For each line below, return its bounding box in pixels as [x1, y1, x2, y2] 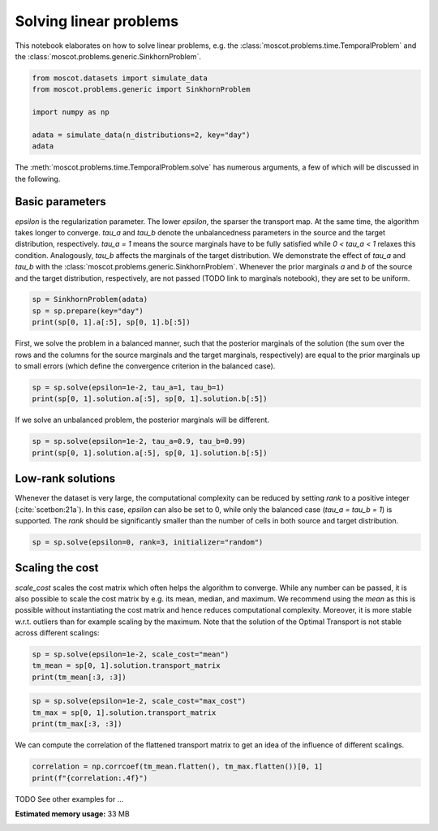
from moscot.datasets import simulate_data [32, 73, 208, 83]
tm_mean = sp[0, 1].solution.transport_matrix [32, 661, 221, 670]
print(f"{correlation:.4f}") [32, 773, 148, 782]
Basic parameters [15, 195, 106, 209]
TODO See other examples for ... [15, 794, 124, 803]
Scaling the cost [15, 561, 99, 575]
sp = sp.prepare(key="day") [32, 306, 144, 316]
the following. [15, 174, 61, 183]
